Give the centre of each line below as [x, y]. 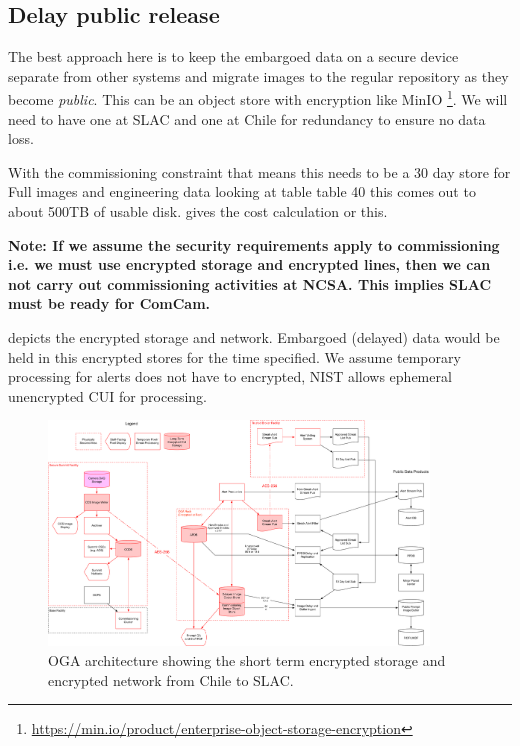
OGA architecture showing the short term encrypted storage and [247, 659]
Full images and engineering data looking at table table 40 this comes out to [242, 191]
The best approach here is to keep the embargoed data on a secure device [233, 56]
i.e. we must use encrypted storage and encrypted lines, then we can [249, 264]
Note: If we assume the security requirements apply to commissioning [254, 244]
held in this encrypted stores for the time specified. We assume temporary [234, 356]
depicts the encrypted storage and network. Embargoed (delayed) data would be [254, 336]
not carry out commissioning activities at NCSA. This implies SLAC [250, 283]
